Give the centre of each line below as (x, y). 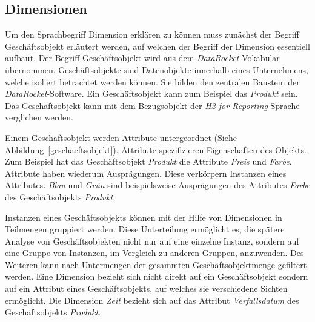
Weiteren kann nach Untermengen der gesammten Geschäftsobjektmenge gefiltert (156, 264)
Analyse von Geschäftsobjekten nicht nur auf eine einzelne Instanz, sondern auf (152, 241)
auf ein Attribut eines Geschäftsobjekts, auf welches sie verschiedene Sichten (146, 288)
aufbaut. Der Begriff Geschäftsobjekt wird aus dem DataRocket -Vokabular (142, 58)
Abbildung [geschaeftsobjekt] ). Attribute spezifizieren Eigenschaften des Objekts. (156, 149)
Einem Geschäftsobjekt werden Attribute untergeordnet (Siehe (121, 137)
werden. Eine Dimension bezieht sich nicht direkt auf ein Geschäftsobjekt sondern (157, 276)
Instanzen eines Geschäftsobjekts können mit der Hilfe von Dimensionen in (144, 217)
